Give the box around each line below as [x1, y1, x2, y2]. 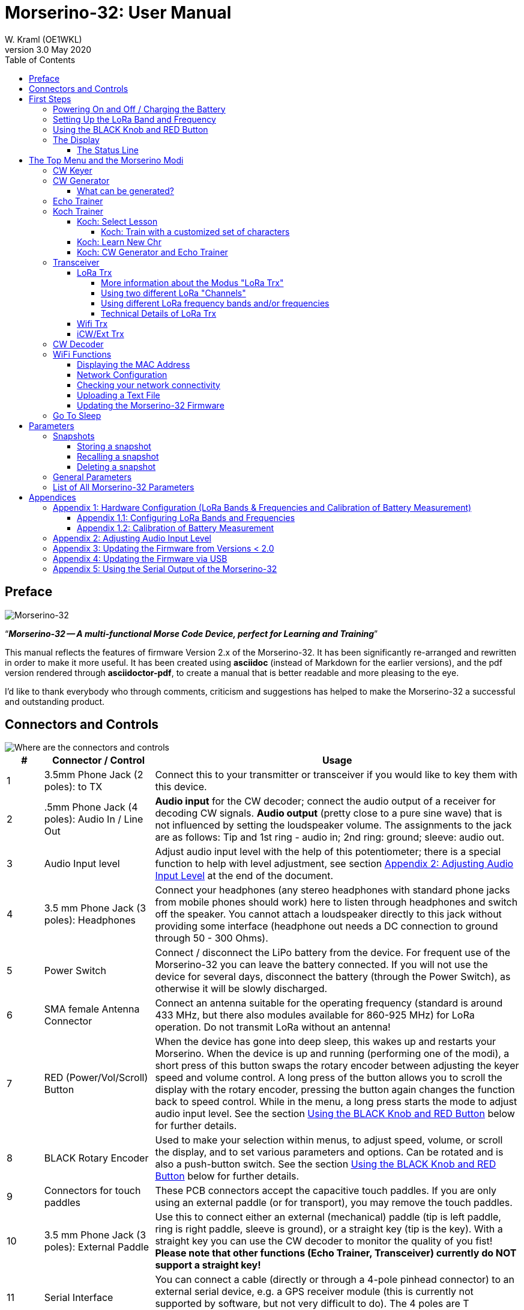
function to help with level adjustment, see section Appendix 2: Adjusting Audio [155, 858, 514, 870]
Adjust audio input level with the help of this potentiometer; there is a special [155, 845, 501, 858]
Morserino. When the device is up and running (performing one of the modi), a [155, 1047, 510, 1060]
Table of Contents [5, 54, 76, 65]
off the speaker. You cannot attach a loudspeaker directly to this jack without [155, 908, 502, 921]
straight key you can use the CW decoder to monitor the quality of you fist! [155, 1235, 493, 1248]
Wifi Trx [77, 318, 108, 329]
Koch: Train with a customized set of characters [101, 226, 290, 237]
